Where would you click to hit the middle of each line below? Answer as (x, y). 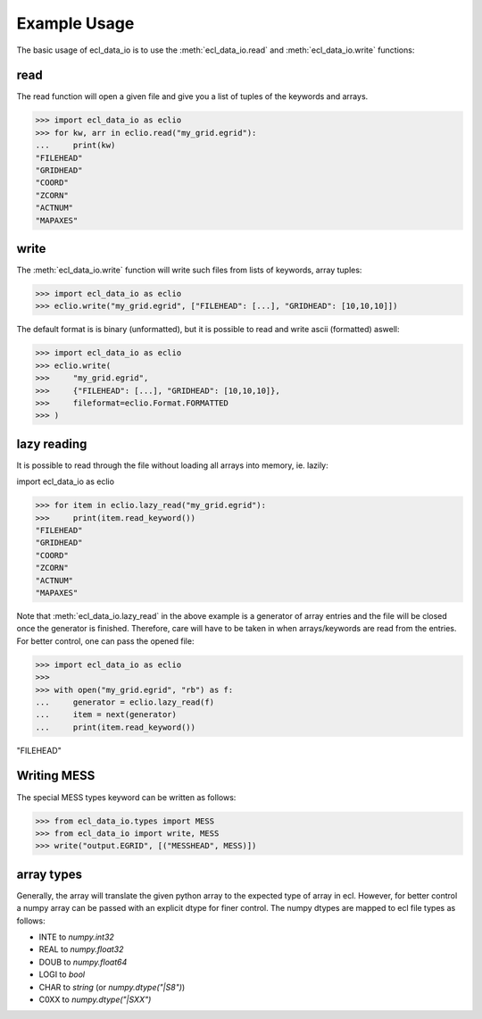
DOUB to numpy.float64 (83, 962)
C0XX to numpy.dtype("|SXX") (95, 999)
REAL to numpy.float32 (81, 949)
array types (49, 874)
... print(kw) (75, 146)
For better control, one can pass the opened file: (105, 641)
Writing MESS (56, 776)
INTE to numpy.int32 (77, 937)
